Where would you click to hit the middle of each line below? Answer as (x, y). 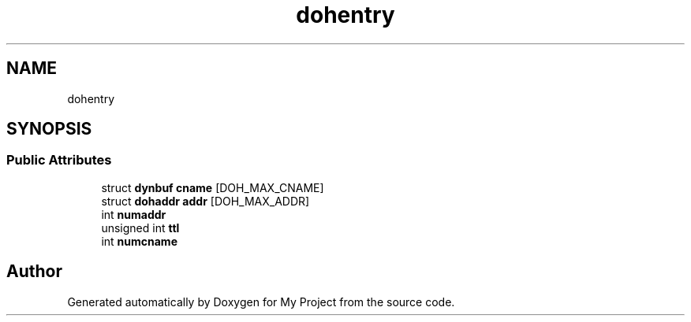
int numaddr (134, 214)
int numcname (139, 241)
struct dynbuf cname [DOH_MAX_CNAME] (213, 187)
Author (34, 272)
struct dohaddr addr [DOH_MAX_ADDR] (205, 201)
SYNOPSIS (49, 129)
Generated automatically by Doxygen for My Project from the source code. (261, 302)
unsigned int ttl (140, 228)
